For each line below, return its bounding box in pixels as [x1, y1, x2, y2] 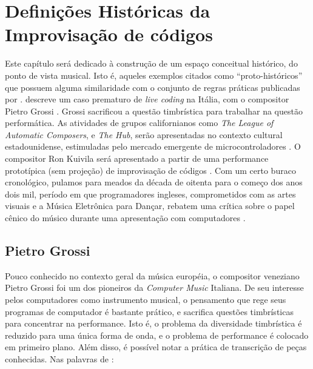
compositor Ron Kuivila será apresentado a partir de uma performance [5, 152, 269, 165]
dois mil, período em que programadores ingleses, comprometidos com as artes [5, 187, 296, 200]
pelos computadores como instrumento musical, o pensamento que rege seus [5, 293, 286, 306]
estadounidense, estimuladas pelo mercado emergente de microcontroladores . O [5, 140, 301, 153]
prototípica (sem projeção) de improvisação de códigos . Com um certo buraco [5, 164, 296, 176]
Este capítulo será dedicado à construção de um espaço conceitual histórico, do [5, 57, 298, 70]
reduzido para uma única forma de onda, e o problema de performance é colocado [5, 328, 309, 341]
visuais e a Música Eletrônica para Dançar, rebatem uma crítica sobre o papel [5, 199, 295, 212]
